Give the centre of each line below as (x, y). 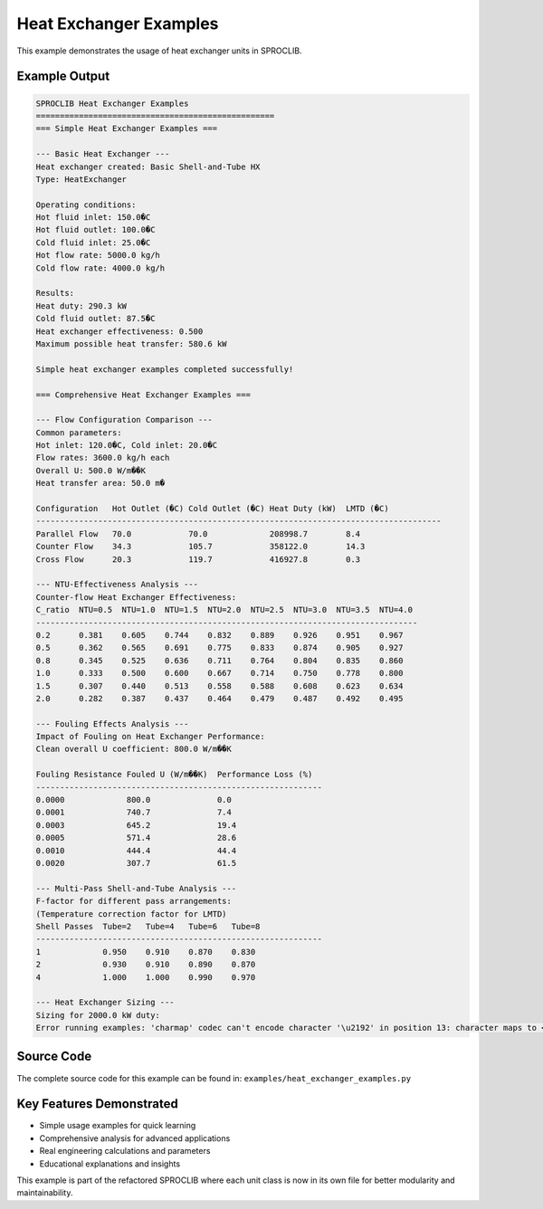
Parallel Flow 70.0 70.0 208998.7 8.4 (198, 533)
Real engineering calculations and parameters (125, 1151)
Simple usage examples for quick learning (118, 1126)
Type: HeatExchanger (81, 179)
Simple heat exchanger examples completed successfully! (165, 369)
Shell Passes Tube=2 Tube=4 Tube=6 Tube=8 (148, 926)
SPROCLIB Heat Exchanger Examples (112, 103)
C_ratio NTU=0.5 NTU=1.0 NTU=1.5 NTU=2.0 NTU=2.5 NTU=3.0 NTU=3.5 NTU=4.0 (224, 610)
